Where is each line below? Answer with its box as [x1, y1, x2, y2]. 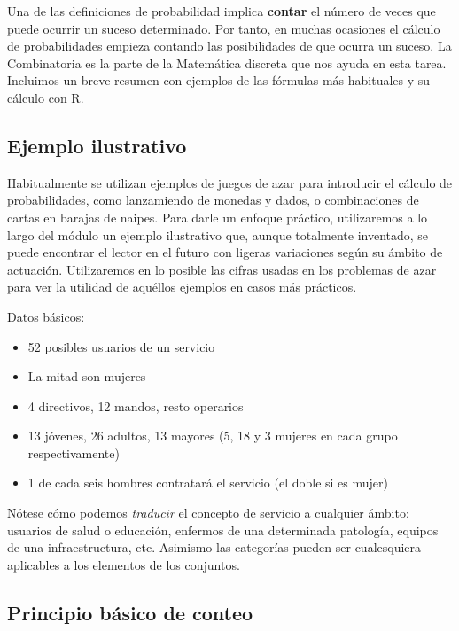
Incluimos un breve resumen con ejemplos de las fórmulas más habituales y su [7, 71, 431, 90]
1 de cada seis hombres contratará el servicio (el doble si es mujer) [27, 473, 388, 492]
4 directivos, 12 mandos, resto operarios [27, 396, 244, 415]
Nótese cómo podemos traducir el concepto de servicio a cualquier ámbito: [7, 503, 409, 522]
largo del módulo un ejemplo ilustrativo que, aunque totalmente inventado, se [7, 225, 429, 244]
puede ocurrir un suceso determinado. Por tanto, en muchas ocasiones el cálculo [7, 19, 440, 37]
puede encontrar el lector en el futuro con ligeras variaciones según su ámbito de [7, 243, 443, 261]
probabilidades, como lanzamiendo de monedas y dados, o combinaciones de [7, 191, 419, 209]
